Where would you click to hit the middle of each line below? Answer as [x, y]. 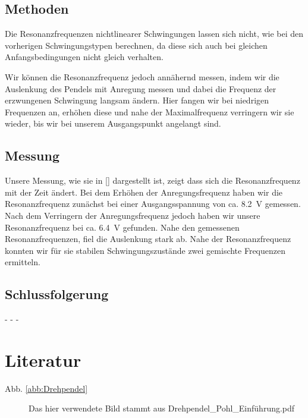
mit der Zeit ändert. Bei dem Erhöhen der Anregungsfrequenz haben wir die [144, 192]
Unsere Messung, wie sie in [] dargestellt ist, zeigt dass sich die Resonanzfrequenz [153, 180]
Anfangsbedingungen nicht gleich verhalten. [84, 57]
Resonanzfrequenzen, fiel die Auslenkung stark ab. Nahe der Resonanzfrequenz [148, 239]
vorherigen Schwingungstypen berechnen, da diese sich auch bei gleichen [136, 45]
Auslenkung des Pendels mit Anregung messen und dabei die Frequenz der [141, 88]
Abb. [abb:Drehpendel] [46, 388]
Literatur [43, 359]
